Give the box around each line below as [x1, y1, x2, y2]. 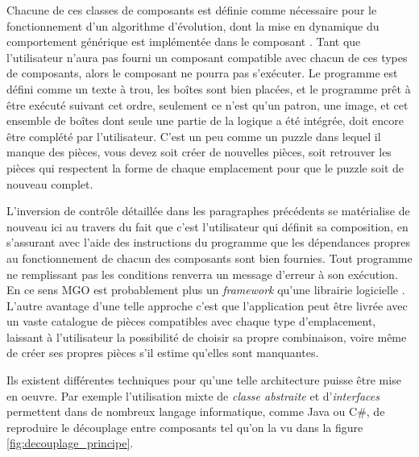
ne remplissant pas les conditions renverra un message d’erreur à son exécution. [6, 265, 398, 282]
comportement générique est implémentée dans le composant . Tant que [6, 33, 361, 50]
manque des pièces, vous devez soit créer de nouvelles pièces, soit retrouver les [6, 143, 392, 160]
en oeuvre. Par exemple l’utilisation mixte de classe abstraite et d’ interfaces [6, 387, 380, 404]
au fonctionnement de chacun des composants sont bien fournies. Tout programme [6, 249, 413, 266]
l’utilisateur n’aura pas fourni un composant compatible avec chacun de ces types [6, 48, 408, 65]
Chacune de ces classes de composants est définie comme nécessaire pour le [6, 2, 377, 18]
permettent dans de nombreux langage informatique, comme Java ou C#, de [6, 403, 385, 420]
